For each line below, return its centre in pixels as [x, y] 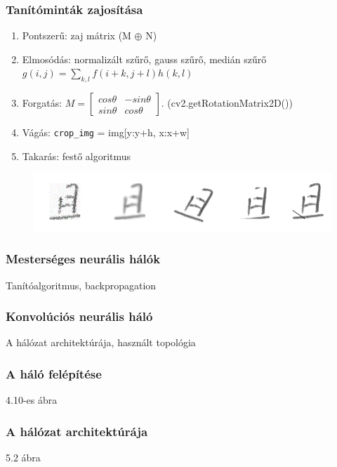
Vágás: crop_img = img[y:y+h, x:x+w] [106, 132]
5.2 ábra [23, 457]
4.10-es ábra [32, 400]
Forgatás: [42, 103]
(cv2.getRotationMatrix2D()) [230, 103]
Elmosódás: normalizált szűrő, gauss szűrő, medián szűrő [144, 59]
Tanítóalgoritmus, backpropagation [81, 285]
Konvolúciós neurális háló [79, 316]
